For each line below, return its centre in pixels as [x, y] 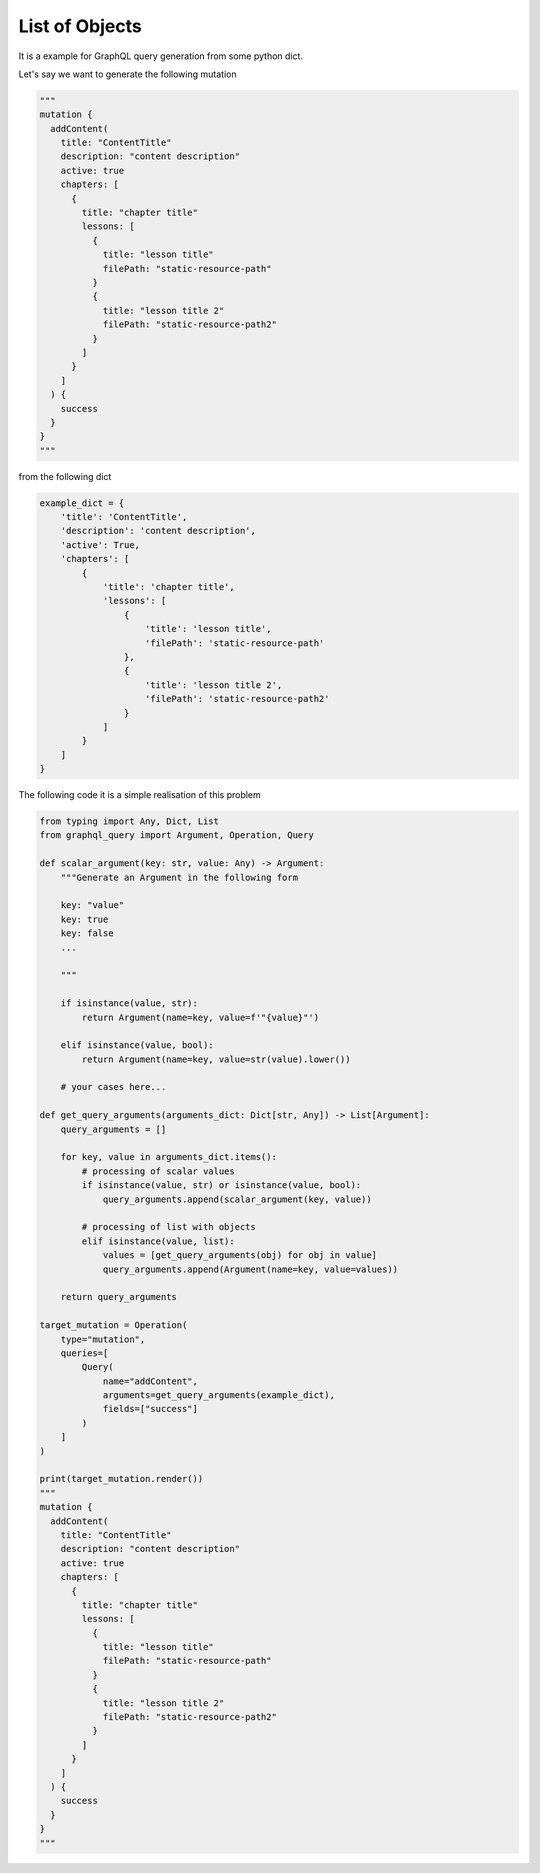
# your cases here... [113, 1087]
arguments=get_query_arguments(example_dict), [218, 1395]
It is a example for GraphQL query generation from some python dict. [161, 56]
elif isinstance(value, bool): [137, 1045]
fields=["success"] [150, 1409]
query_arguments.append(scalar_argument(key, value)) [237, 1199]
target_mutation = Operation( [113, 1325]
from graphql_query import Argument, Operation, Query [176, 835]
